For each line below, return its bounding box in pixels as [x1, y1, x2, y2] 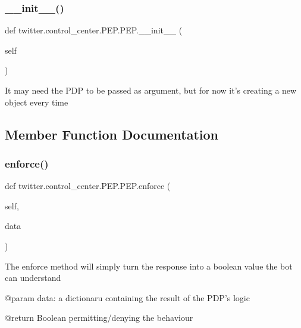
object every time [5, 95, 68, 108]
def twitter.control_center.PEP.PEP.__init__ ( [5, 24, 183, 36]
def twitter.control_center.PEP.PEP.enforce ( [5, 180, 171, 192]
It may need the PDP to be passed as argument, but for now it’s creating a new [5, 84, 297, 96]
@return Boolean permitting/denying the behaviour [5, 311, 193, 324]
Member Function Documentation [5, 125, 219, 143]
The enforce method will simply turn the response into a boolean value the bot [5, 259, 293, 272]
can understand [5, 271, 61, 284]
